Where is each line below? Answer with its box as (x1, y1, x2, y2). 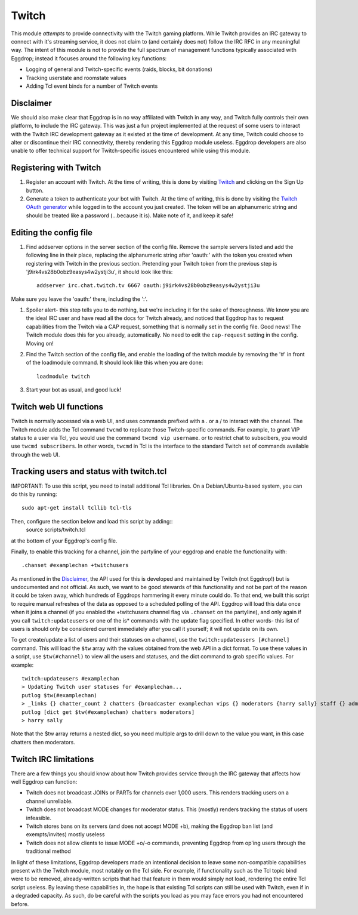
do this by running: (11, 490, 57, 498)
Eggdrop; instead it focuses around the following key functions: (11, 54, 167, 62)
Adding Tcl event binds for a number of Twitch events (26, 82, 158, 90)
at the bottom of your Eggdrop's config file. (11, 537, 118, 544)
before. (11, 900, 29, 907)
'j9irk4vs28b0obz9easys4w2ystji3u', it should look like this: (26, 268, 173, 275)
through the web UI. (11, 451, 60, 458)
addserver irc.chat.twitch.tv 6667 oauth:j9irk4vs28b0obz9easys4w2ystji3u (36, 282, 260, 289)
